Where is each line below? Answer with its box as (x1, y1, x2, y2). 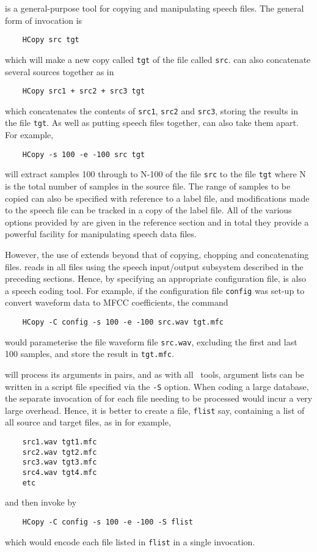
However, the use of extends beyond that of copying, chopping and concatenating (5, 248, 309, 260)
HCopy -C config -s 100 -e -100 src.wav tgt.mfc (22, 317, 224, 326)
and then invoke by (5, 496, 77, 509)
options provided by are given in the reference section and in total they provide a (5, 215, 309, 228)
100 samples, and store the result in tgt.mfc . (5, 347, 174, 360)
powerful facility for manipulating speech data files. (5, 227, 197, 240)
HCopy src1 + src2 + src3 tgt (22, 87, 145, 96)
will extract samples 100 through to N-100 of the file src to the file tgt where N (5, 167, 306, 180)
